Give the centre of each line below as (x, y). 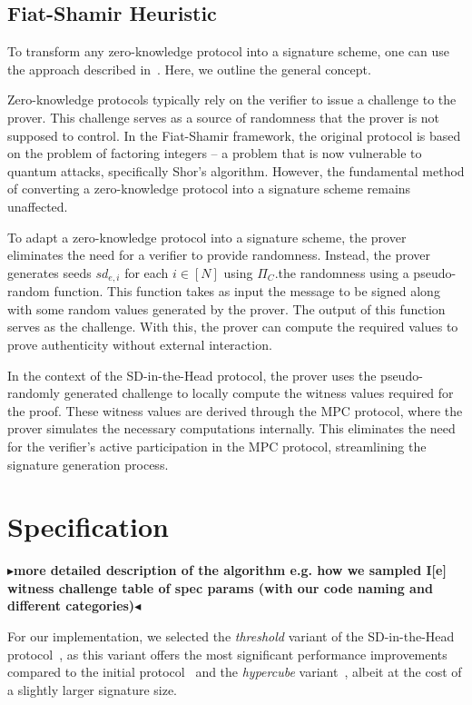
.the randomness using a (342, 272)
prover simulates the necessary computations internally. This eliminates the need (231, 428)
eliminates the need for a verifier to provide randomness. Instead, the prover (219, 255)
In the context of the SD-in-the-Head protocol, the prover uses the (192, 375)
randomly (34, 393)
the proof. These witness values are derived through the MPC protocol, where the (235, 410)
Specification (88, 526)
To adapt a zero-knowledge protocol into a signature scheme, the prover (207, 237)
